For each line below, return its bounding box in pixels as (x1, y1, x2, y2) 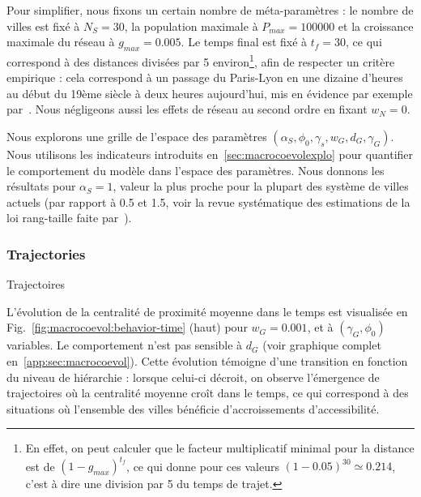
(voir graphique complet (262, 336, 381, 353)
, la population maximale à (124, 17, 258, 34)
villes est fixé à (6, 17, 80, 34)
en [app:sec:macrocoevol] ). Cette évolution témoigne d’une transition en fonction (6, 352, 408, 369)
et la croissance (338, 17, 414, 34)
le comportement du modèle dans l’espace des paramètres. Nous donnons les (6, 161, 385, 178)
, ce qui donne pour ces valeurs (126, 457, 279, 474)
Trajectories (6, 243, 86, 263)
